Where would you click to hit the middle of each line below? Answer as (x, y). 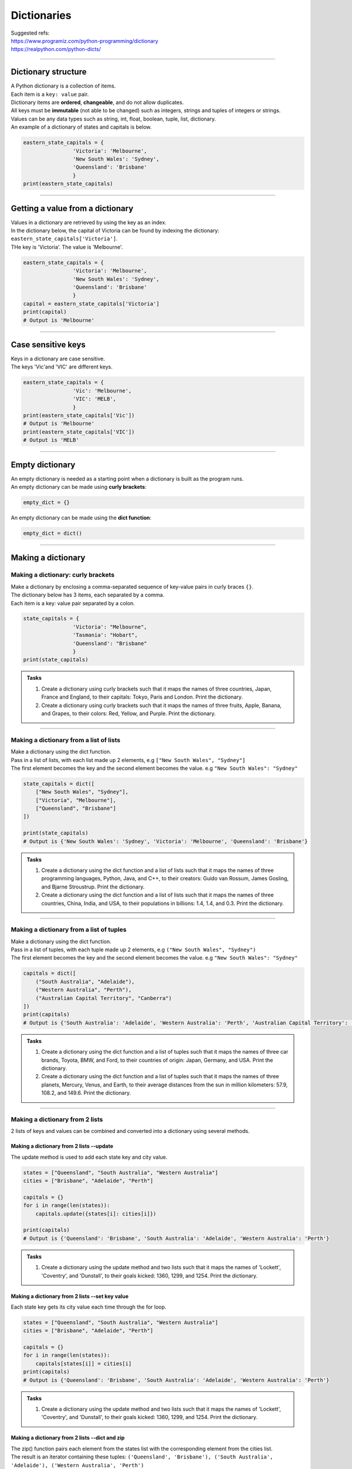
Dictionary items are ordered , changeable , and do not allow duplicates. (97, 102)
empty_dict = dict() (53, 533)
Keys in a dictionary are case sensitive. (58, 359)
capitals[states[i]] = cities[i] (84, 1364)
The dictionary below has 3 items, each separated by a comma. (87, 595)
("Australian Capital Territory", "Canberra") (104, 998)
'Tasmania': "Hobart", (105, 635)
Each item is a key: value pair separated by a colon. (73, 603)
